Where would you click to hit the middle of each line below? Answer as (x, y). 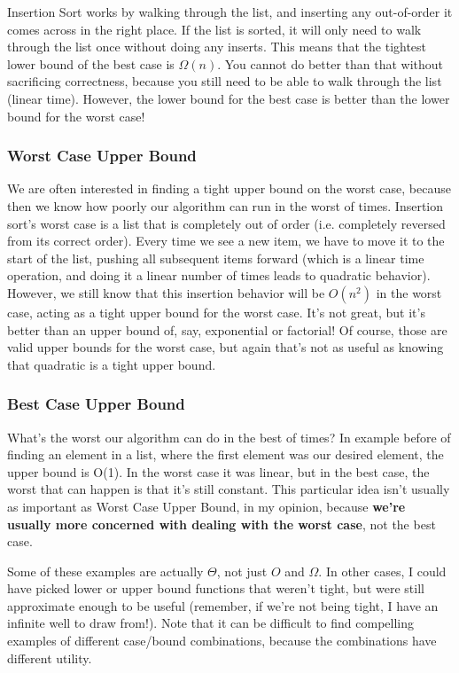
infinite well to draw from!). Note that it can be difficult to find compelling (210, 623)
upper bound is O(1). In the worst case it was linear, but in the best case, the (218, 471)
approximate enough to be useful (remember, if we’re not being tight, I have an (223, 605)
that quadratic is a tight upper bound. (112, 364)
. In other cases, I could (382, 571)
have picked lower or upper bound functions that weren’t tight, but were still (216, 588)
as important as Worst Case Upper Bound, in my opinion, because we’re (206, 506)
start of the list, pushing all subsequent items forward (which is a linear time (216, 258)
